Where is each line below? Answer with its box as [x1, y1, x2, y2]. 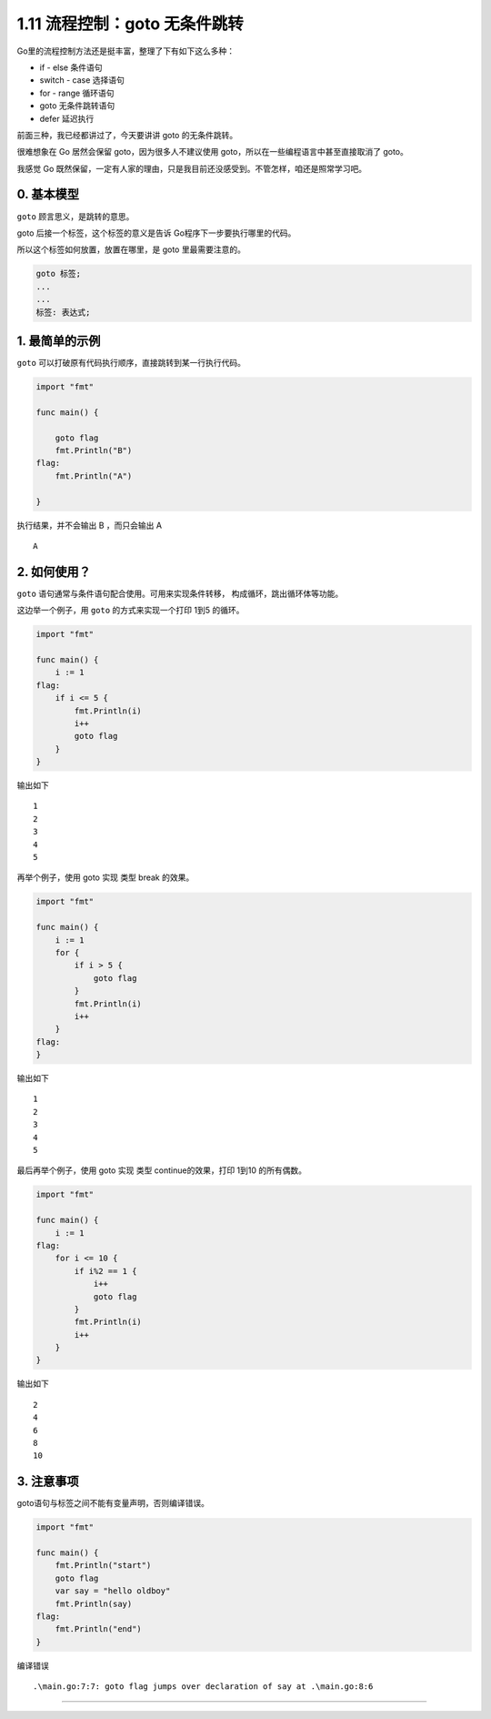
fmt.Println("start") [55, 1561, 152, 1571]
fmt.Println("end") [55, 1624, 143, 1634]
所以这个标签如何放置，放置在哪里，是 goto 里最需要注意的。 [16, 244, 245, 255]
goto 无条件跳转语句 [39, 100, 115, 111]
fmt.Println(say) [55, 1598, 133, 1609]
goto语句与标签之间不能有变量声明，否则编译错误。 [16, 1498, 209, 1509]
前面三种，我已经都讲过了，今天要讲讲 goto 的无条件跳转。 [16, 129, 238, 140]
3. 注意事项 [16, 1474, 79, 1490]
